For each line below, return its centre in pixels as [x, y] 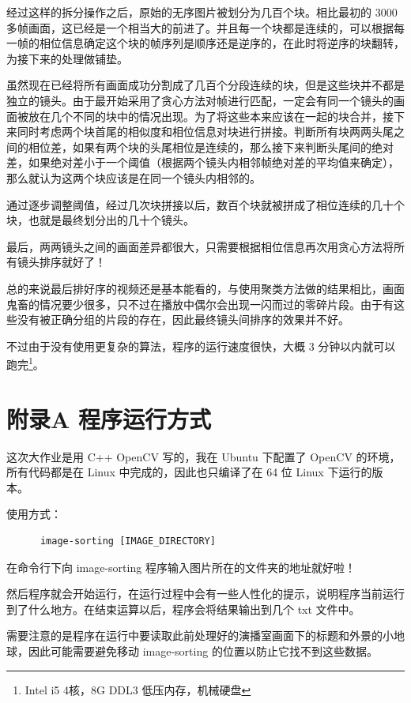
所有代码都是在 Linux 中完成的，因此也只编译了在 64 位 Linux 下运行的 [189, 472]
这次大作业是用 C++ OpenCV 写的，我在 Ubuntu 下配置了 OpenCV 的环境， [204, 456]
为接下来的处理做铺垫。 [67, 58]
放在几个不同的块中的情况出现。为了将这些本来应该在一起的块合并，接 [211, 116]
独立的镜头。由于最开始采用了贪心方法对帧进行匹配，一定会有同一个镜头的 [200, 100]
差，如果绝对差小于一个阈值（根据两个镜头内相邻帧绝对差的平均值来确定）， [203, 162]
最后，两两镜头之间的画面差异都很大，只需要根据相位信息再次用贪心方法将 [200, 246]
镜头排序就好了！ [61, 262]
